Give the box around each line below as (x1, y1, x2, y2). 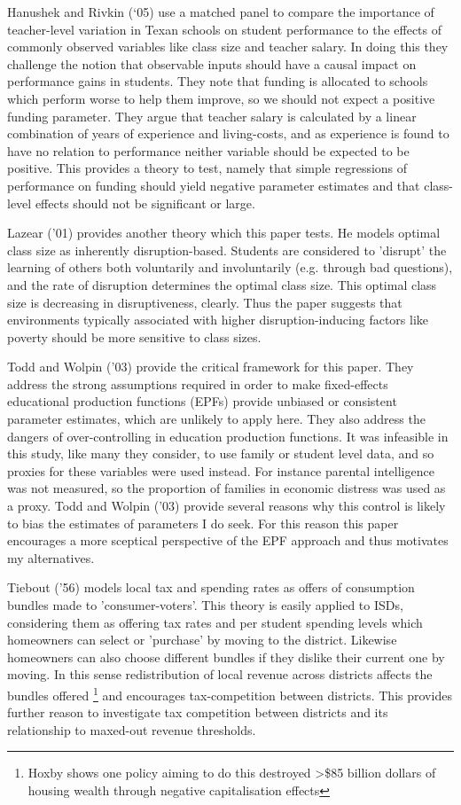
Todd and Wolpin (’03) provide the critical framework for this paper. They (7, 357, 414, 376)
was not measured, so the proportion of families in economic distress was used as (7, 479, 446, 497)
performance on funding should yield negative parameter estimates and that (7, 176, 420, 194)
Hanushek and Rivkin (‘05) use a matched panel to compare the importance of (7, 3, 434, 20)
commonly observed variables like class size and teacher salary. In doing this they (7, 37, 449, 56)
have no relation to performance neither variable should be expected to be (7, 141, 410, 160)
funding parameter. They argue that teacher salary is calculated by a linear (7, 106, 417, 125)
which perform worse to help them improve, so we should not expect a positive (7, 89, 435, 107)
